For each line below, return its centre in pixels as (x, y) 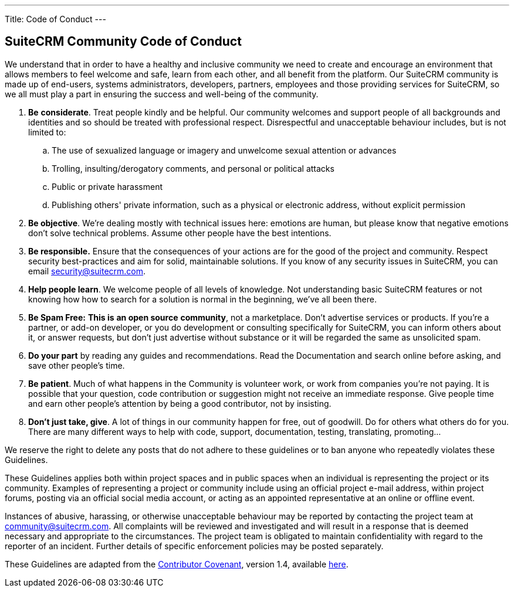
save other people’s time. (77, 365)
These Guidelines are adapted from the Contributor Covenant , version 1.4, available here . (177, 564)
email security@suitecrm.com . (87, 271)
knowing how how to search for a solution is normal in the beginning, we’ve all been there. (203, 299)
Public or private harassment (107, 186)
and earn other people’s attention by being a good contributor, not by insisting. (180, 403)
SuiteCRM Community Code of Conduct (123, 42)
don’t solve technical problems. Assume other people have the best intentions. (180, 233)
